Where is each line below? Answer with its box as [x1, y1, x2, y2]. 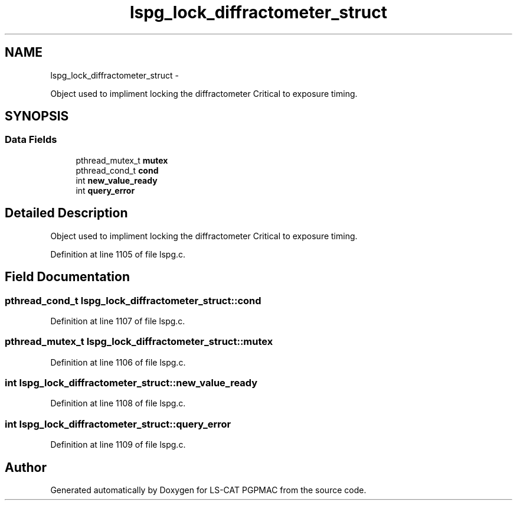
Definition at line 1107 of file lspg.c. [50, 315, 185, 326]
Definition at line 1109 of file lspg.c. [50, 439, 186, 450]
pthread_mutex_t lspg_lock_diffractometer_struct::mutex [5, 335, 273, 348]
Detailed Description [5, 206, 128, 221]
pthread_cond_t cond [76, 165, 159, 175]
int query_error [76, 185, 135, 196]
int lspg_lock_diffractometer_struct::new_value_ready [5, 377, 258, 389]
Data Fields [5, 133, 57, 146]
